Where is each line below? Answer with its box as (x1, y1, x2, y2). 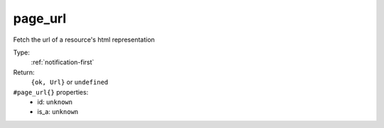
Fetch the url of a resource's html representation (13, 35, 156, 44)
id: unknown (37, 98, 73, 106)
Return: (13, 68, 35, 76)
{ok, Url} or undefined (31, 78, 109, 86)
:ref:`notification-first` (31, 58, 95, 66)
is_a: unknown (37, 107, 79, 116)
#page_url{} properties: (13, 88, 89, 96)
